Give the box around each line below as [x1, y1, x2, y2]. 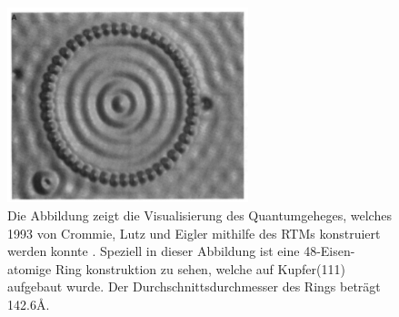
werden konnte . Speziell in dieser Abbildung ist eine [7, 241, 300, 261]
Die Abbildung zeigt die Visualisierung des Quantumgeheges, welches [7, 205, 392, 224]
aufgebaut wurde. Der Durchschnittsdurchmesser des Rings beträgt [7, 277, 381, 296]
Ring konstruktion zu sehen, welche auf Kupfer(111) [55, 259, 345, 278]
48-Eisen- [304, 241, 355, 261]
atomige [7, 259, 52, 278]
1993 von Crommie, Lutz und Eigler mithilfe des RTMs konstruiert [7, 223, 381, 242]
